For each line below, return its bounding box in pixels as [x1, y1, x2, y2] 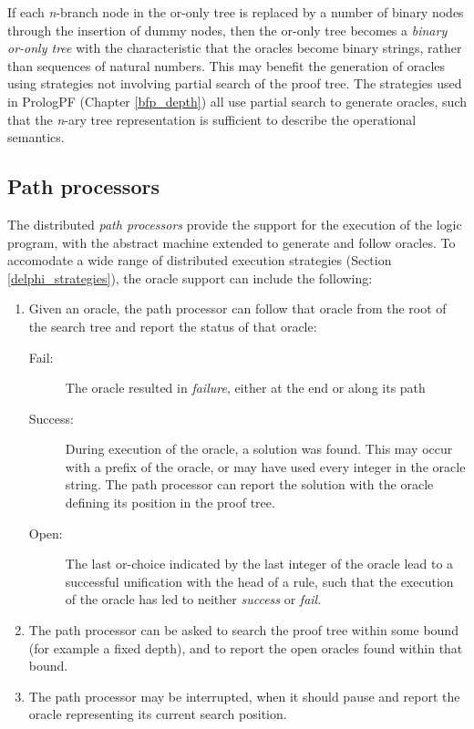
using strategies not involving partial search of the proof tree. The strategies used [7, 74, 462, 93]
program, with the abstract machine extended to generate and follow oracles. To [7, 232, 456, 252]
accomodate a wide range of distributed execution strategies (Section [7, 251, 392, 270]
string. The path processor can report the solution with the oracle [65, 475, 434, 494]
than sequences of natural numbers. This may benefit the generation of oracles [7, 56, 446, 75]
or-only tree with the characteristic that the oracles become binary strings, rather [7, 38, 462, 57]
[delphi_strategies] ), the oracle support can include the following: [7, 268, 373, 287]
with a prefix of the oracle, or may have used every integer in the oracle [65, 457, 466, 476]
